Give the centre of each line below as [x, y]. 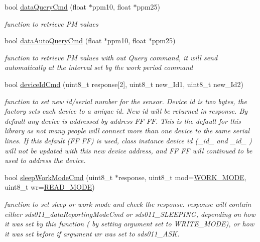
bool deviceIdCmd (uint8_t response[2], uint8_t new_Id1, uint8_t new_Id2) [124, 84]
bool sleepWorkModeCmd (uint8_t [59, 177]
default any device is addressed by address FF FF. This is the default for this [123, 120]
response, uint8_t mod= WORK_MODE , [182, 177]
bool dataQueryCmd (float [46, 7]
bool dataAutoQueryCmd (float [53, 41]
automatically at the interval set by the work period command [99, 67]
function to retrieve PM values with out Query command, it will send [111, 57]
